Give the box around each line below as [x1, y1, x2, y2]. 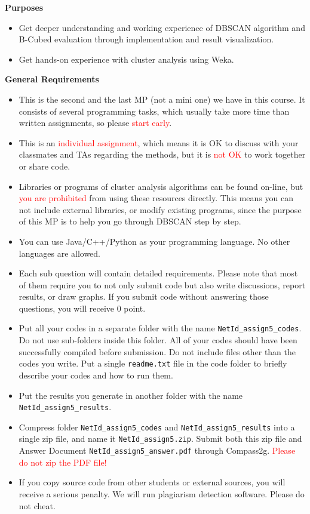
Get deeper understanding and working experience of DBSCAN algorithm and [19, 21, 305, 33]
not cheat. [19, 499, 56, 512]
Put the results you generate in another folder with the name [19, 389, 243, 401]
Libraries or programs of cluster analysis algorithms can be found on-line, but [19, 180, 303, 192]
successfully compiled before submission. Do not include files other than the [19, 345, 296, 358]
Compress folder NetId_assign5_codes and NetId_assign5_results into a [19, 420, 295, 433]
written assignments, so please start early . [19, 116, 172, 129]
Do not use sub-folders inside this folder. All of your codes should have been [19, 334, 297, 346]
